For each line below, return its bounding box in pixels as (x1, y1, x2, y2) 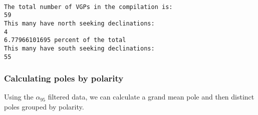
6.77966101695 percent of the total (4, 36, 126, 44)
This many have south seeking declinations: (4, 44, 155, 52)
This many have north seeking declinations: (4, 19, 155, 27)
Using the (4, 91, 34, 102)
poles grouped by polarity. (4, 101, 84, 111)
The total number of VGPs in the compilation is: (4, 3, 173, 10)
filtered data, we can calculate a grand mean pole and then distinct (48, 91, 254, 102)
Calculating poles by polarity (4, 72, 124, 84)
